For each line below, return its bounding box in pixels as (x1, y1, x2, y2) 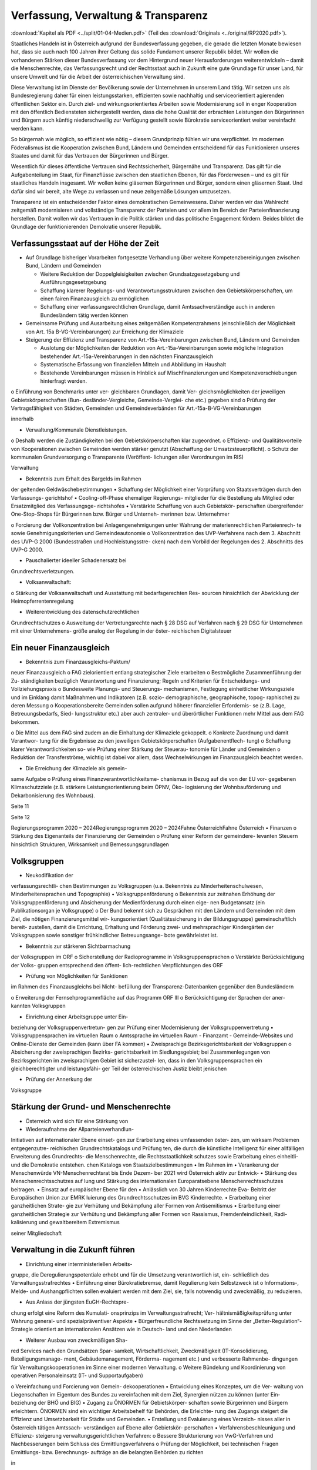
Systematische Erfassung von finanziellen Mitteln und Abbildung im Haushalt (40, 361, 226, 368)
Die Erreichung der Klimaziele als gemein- (25, 764, 127, 771)
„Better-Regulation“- (252, 1317, 302, 1324)
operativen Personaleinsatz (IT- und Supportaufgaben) (11, 1372, 143, 1379)
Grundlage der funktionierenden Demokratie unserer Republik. (11, 223, 161, 230)
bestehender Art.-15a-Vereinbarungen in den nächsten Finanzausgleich (40, 353, 214, 360)
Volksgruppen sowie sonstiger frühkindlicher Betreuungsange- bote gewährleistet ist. (11, 932, 218, 939)
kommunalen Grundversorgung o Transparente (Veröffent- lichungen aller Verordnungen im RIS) (11, 453, 244, 461)
